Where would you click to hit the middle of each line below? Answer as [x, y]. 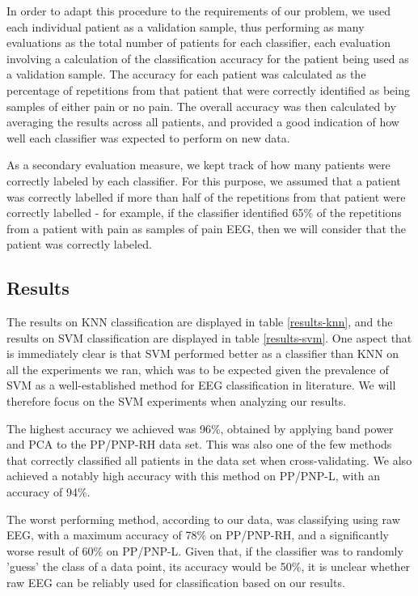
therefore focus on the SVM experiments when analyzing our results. [177, 401]
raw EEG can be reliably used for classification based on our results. [176, 583]
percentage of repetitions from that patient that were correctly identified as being [208, 89]
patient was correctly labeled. [79, 244]
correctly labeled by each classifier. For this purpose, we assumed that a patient [204, 180]
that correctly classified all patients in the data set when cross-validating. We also [209, 460]
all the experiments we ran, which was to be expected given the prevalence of [198, 369]
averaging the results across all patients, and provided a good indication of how [203, 122]
